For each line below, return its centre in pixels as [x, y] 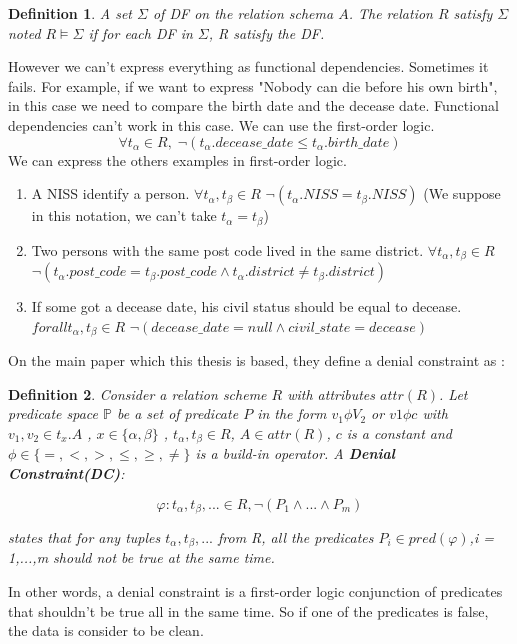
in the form [292, 413]
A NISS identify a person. [110, 193]
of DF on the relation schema [243, 13]
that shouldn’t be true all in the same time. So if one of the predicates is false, [248, 610]
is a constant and [399, 432]
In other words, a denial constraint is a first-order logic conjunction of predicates [255, 591]
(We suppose [462, 193]
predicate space [53, 413]
